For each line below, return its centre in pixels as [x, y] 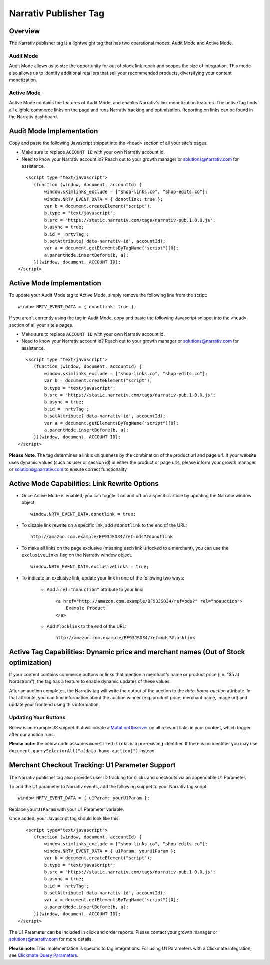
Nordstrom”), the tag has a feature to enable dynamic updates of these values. [90, 681]
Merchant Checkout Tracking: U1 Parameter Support [92, 765]
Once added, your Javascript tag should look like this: [64, 818]
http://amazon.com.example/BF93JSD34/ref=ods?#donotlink [102, 537]
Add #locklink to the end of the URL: [87, 626]
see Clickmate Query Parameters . [44, 955]
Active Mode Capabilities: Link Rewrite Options [84, 484]
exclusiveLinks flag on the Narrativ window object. [77, 555]
